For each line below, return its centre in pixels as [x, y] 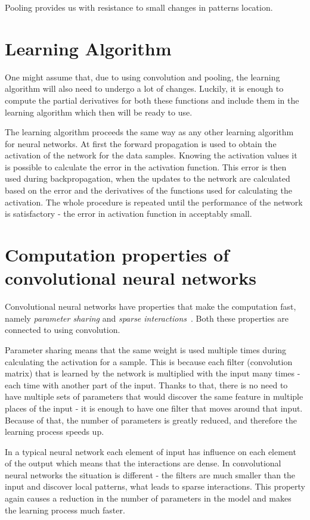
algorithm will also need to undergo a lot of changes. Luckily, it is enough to [144, 88]
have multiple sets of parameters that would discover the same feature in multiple [154, 396]
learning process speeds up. [55, 432]
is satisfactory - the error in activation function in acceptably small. [128, 214]
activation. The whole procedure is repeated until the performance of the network [154, 202]
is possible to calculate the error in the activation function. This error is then [146, 166]
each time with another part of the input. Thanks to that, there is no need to [146, 384]
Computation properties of [117, 255]
